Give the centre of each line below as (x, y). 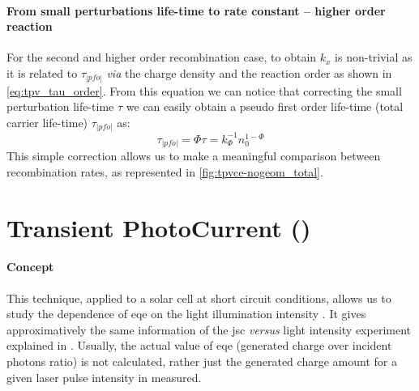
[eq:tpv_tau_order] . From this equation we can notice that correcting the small (204, 90)
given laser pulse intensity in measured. (104, 377)
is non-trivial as (374, 57)
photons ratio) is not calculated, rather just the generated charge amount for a (202, 361)
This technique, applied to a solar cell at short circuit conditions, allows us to (199, 297)
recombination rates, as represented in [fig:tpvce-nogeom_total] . (165, 171)
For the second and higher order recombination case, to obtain (162, 57)
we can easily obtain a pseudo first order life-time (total (265, 106)
